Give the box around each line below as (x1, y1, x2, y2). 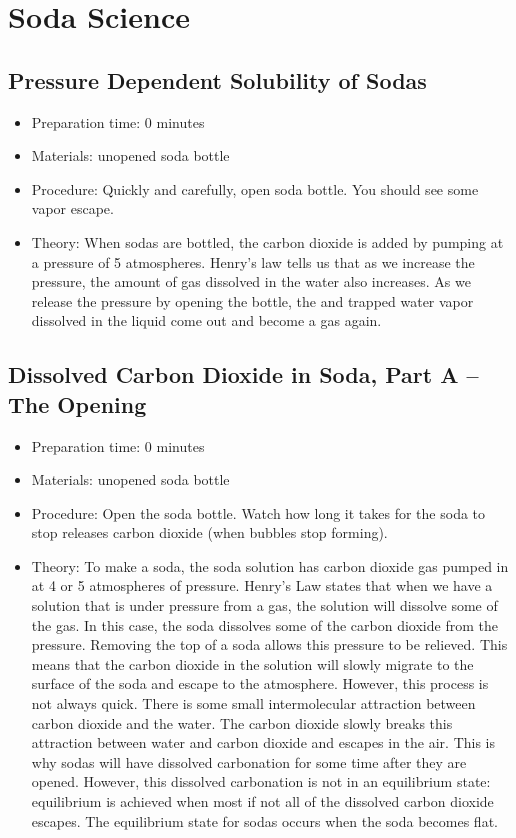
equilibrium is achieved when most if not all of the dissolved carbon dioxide (31, 791, 494, 812)
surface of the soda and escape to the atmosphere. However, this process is (31, 673, 489, 694)
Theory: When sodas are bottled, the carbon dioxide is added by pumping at (31, 231, 504, 252)
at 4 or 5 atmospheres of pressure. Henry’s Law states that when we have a (31, 575, 493, 596)
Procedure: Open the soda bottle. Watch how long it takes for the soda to (31, 502, 486, 523)
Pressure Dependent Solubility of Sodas (8, 64, 427, 95)
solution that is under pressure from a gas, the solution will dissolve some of (31, 595, 498, 616)
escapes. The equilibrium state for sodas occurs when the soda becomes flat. (31, 810, 498, 831)
